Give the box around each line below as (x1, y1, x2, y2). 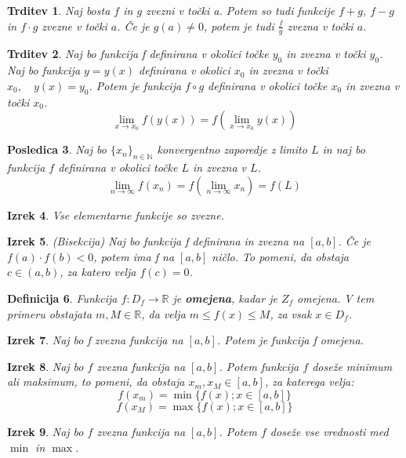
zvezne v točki (42, 17, 107, 34)
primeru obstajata (7, 305, 92, 322)
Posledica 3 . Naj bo (7, 141, 107, 158)
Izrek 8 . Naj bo (7, 358, 84, 374)
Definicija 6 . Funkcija (7, 289, 118, 306)
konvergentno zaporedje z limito (157, 141, 307, 158)
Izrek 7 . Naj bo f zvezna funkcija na (7, 332, 183, 348)
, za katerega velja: (264, 373, 354, 390)
